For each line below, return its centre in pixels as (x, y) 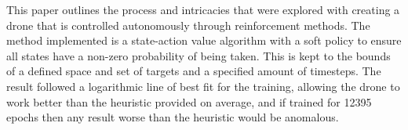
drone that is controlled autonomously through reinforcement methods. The (188, 25)
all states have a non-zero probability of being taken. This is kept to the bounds (199, 55)
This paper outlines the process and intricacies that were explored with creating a (203, 9)
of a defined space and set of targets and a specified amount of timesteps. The (194, 71)
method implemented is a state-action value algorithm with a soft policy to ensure (204, 40)
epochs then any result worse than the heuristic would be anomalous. (173, 117)
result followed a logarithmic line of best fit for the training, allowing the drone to (203, 86)
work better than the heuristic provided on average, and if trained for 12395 (189, 101)
